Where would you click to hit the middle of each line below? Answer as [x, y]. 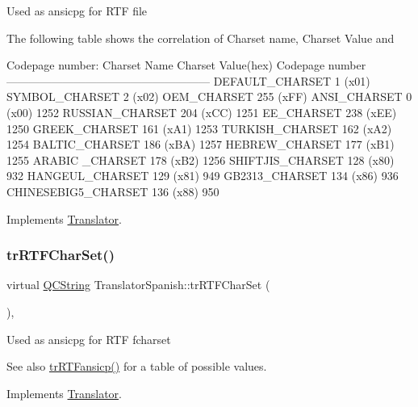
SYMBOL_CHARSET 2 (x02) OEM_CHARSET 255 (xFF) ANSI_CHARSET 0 [209, 97]
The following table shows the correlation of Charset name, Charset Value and [201, 38]
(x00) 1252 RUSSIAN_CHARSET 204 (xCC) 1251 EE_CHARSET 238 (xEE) [202, 112]
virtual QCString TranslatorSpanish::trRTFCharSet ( [138, 285]
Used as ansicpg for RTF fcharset [89, 339]
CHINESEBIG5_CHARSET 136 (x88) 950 [113, 191]
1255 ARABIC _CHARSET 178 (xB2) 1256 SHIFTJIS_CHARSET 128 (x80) [201, 159]
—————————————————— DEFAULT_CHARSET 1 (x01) [188, 80]
